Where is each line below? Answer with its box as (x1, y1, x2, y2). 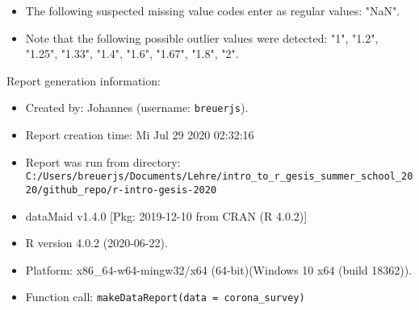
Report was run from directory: (25, 153, 181, 170)
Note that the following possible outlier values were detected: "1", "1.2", (25, 29, 379, 46)
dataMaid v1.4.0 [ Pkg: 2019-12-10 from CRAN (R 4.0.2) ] (25, 207, 308, 224)
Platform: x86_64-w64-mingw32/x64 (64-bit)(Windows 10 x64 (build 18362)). (25, 261, 413, 278)
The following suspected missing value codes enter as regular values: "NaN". (25, 2, 400, 19)
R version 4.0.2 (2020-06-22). (25, 234, 168, 251)
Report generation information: (6, 72, 161, 89)
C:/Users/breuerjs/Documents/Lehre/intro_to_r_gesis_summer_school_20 (25, 171, 413, 183)
